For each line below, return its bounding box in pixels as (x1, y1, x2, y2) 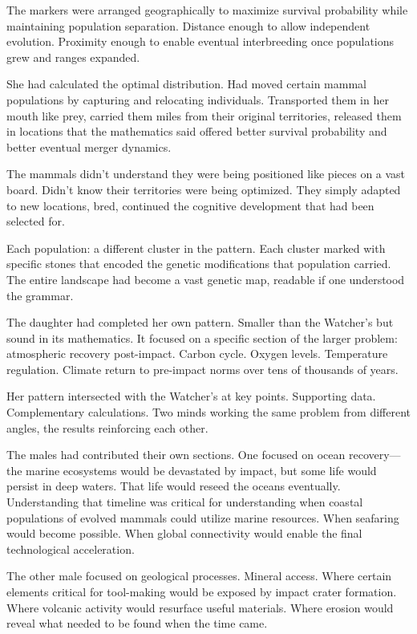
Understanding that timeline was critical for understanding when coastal (6, 494, 363, 510)
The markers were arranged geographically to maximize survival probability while (6, 2, 408, 18)
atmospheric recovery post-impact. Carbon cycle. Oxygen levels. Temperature (6, 345, 388, 362)
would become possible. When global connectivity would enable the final (6, 525, 362, 542)
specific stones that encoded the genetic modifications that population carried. (6, 255, 391, 272)
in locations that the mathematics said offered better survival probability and (6, 123, 387, 140)
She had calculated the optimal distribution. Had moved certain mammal (6, 75, 366, 92)
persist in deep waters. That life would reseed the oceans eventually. (6, 478, 341, 494)
